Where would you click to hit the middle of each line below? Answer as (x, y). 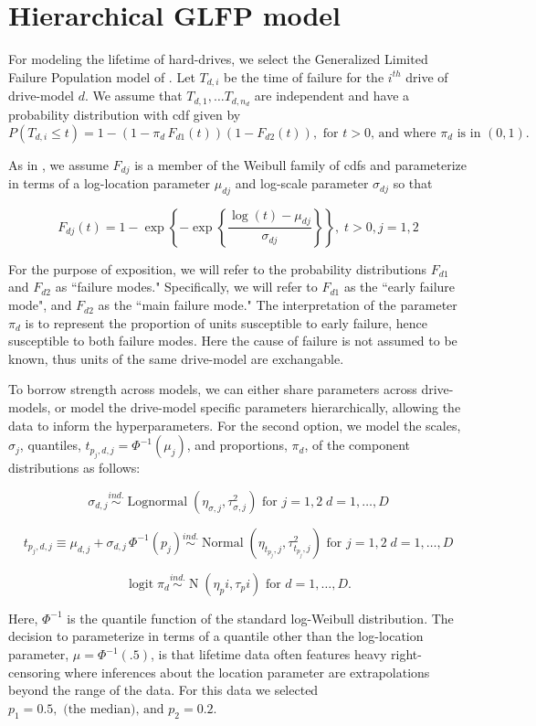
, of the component (357, 445)
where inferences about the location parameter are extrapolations (247, 672)
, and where (403, 133)
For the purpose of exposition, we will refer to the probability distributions (218, 268)
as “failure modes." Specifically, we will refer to (186, 287)
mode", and (40, 305)
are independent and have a (332, 96)
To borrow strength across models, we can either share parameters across (213, 389)
